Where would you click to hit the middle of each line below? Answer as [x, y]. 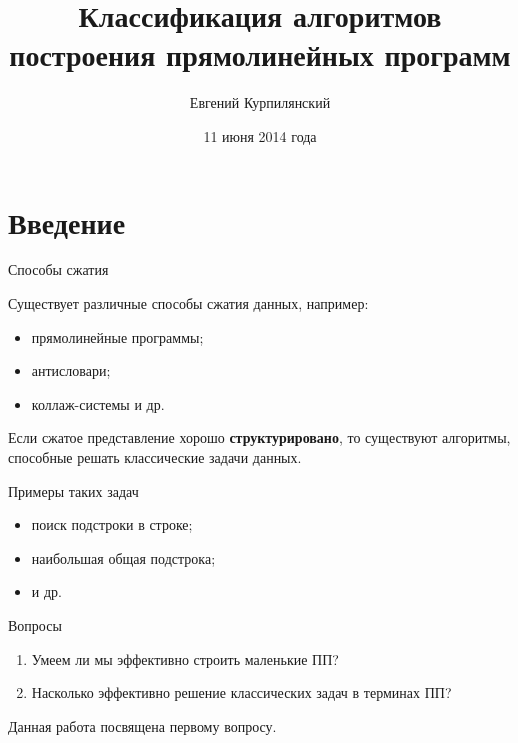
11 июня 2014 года [260, 135]
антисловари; [71, 370]
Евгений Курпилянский [260, 102]
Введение [67, 221]
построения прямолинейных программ [260, 54]
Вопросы [35, 624]
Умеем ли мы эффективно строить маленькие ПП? [185, 658]
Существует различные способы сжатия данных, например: [188, 303]
